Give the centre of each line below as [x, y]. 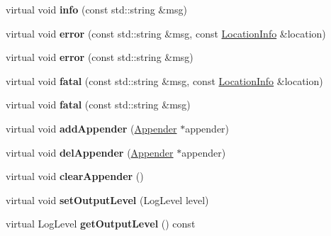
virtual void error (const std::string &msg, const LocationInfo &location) [166, 33]
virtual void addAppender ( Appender [91, 128]
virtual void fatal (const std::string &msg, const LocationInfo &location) [164, 80]
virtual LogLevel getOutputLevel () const [101, 224]
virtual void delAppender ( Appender [90, 152]
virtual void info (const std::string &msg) [96, 9]
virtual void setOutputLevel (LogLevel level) [107, 200]
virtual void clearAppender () [75, 176]
